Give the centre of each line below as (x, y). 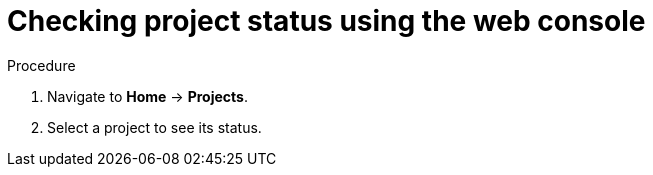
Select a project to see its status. (154, 127)
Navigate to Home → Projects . (147, 96)
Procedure (41, 65)
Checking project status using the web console (326, 21)
